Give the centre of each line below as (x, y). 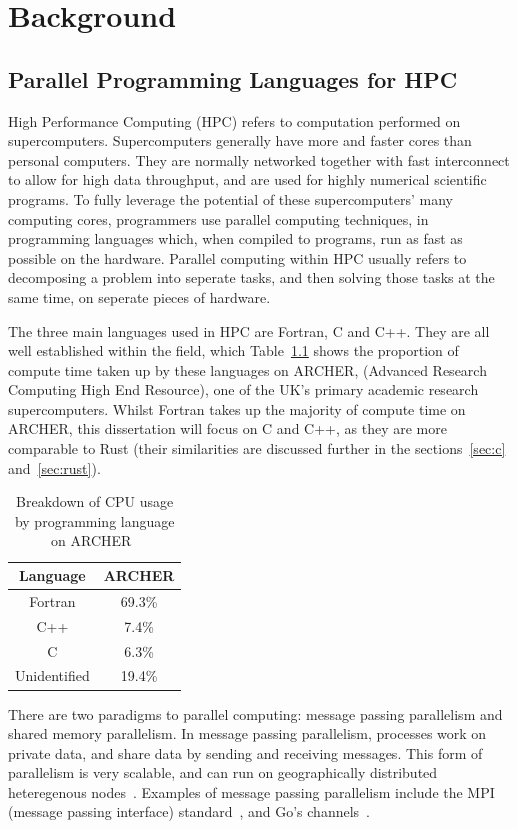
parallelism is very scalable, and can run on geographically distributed (223, 772)
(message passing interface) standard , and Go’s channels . (189, 811)
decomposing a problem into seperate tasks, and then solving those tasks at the (251, 277)
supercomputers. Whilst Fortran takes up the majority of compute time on (237, 408)
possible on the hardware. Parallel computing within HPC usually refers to (237, 257)
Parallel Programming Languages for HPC (233, 78)
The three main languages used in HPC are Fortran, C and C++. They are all (249, 330)
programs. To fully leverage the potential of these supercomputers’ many (231, 198)
